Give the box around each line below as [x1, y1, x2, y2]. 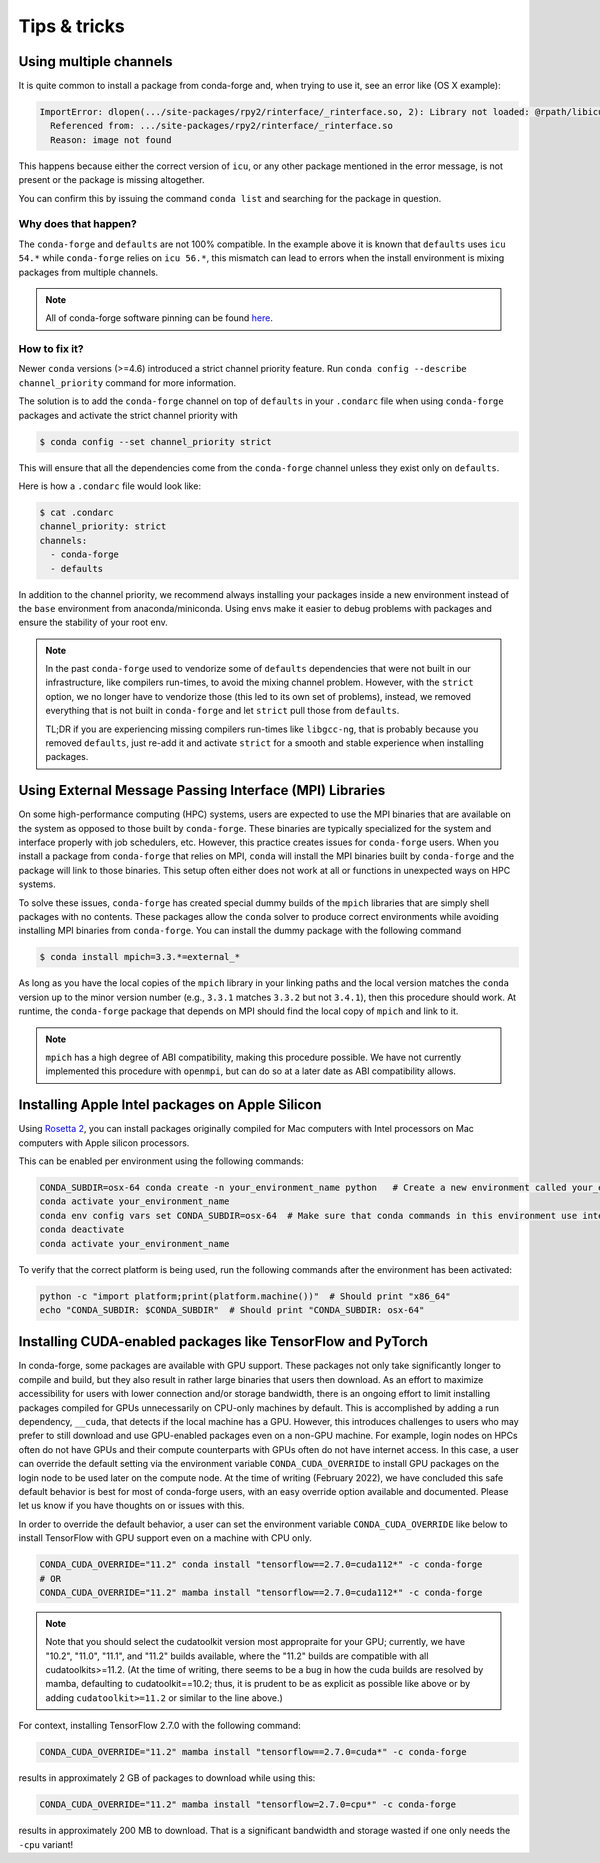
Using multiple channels [18, 53, 173, 70]
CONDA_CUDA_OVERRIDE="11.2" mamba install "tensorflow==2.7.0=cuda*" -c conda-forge [39, 1746, 467, 1758]
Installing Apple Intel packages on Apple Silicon [18, 1096, 322, 1114]
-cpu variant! [18, 1838, 74, 1850]
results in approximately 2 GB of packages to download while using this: [18, 1772, 316, 1784]
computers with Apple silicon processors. [18, 1136, 190, 1149]
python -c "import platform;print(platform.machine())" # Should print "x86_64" [39, 1290, 452, 1302]
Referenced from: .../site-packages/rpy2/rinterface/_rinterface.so [50, 120, 394, 132]
